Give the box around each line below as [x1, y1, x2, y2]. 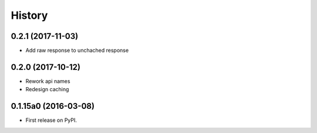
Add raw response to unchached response [25, 47, 129, 54]
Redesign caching [25, 86, 69, 93]
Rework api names [25, 77, 70, 85]
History [11, 9, 48, 22]
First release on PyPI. [25, 117, 77, 124]
